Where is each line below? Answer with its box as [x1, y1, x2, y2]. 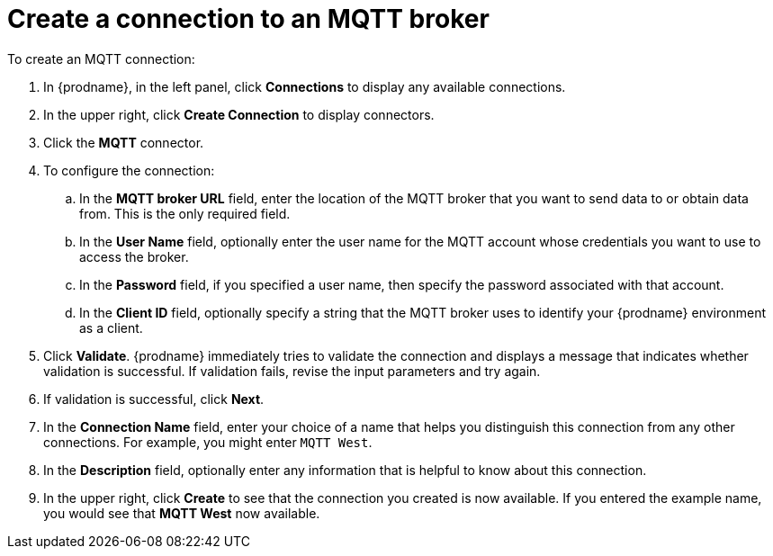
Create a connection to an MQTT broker [7, 4, 490, 34]
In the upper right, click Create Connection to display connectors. [43, 106, 435, 122]
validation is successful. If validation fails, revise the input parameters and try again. [43, 363, 541, 379]
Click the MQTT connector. [43, 134, 204, 150]
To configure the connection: [43, 162, 215, 178]
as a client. [79, 319, 143, 336]
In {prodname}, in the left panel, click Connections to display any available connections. [43, 78, 566, 94]
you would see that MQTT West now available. [43, 505, 320, 521]
